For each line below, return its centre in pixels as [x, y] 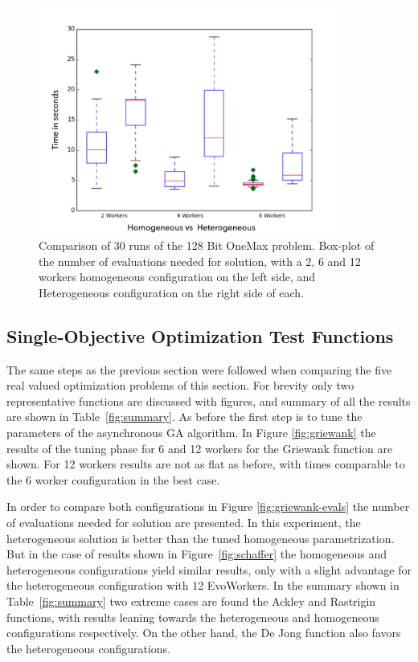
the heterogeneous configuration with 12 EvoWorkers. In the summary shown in [203, 585]
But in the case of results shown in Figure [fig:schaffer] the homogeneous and [197, 554]
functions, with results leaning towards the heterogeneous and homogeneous [193, 617]
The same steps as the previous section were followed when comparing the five [199, 369]
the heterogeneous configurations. [89, 648]
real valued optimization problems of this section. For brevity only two [180, 385]
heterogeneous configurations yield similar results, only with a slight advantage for [209, 569]
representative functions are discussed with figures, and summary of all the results [209, 400]
